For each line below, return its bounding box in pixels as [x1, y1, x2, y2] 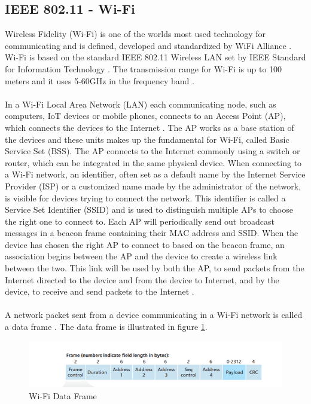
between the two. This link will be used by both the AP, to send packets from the [5, 262, 304, 274]
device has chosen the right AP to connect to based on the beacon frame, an [5, 238, 285, 250]
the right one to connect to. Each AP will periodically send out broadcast [5, 215, 275, 227]
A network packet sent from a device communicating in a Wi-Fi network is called [5, 308, 303, 321]
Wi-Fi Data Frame [29, 389, 97, 402]
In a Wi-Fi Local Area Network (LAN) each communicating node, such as [5, 97, 276, 110]
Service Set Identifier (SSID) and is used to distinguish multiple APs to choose [5, 203, 293, 216]
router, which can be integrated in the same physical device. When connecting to [5, 156, 302, 169]
